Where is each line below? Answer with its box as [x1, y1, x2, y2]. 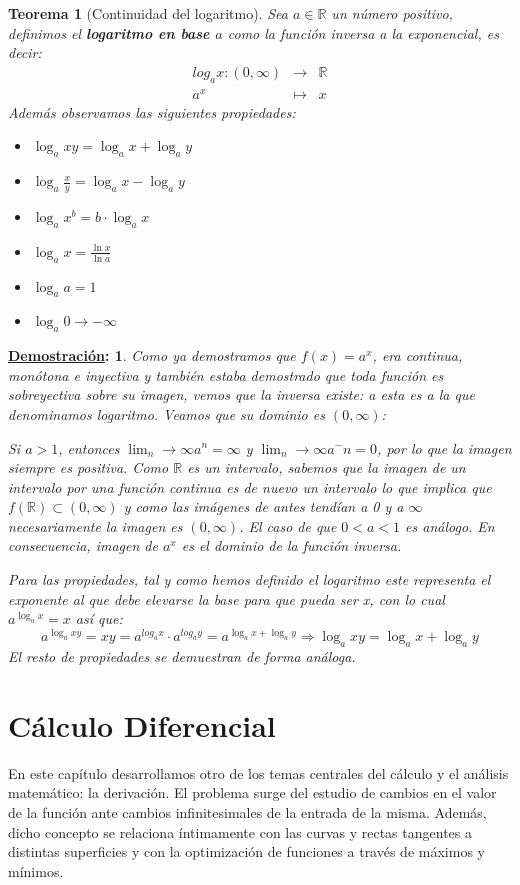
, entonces [58, 437, 120, 458]
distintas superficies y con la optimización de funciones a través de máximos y [8, 841, 485, 862]
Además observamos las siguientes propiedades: [8, 101, 296, 122]
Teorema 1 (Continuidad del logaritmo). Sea [8, 3, 288, 23]
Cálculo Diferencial [8, 704, 276, 745]
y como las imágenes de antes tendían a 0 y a [123, 496, 404, 517]
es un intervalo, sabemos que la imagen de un [187, 457, 466, 478]
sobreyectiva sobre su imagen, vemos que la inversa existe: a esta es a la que [8, 384, 475, 405]
